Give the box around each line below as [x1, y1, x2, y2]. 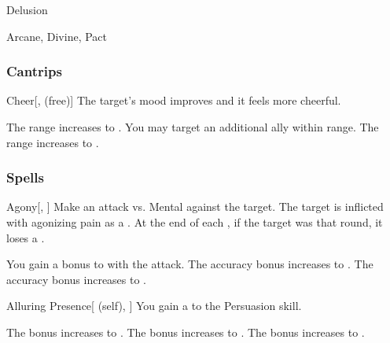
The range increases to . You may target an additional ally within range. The [6, 119, 379, 135]
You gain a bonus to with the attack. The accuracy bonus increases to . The [6, 256, 373, 272]
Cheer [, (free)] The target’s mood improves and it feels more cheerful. [6, 92, 341, 109]
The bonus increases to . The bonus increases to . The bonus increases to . [6, 323, 365, 340]
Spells [6, 168, 44, 187]
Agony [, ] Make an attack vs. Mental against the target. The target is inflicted [6, 198, 384, 215]
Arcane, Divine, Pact [6, 28, 107, 44]
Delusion [6, 2, 48, 17]
